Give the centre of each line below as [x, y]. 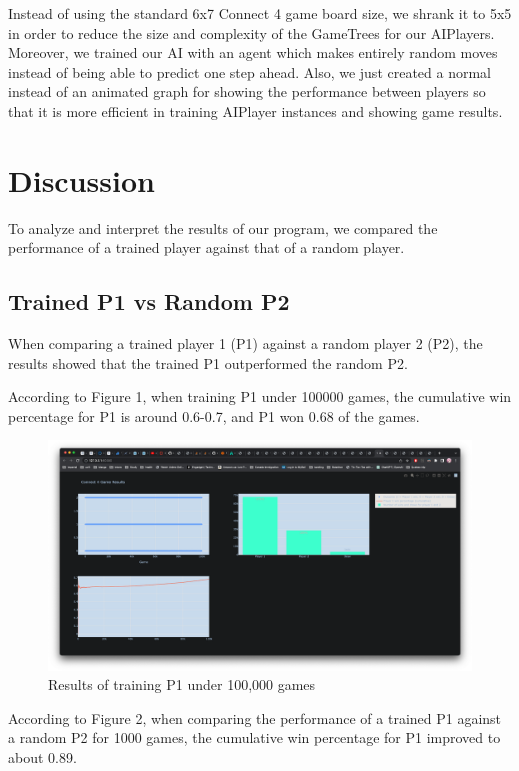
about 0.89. [42, 757]
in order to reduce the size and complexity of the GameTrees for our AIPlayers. [251, 32]
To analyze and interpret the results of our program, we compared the [223, 227]
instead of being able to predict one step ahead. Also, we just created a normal [250, 71]
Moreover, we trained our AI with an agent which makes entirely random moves [253, 52]
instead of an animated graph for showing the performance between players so [247, 91]
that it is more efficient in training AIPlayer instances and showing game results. [255, 110]
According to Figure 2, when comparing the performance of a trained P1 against [255, 717]
